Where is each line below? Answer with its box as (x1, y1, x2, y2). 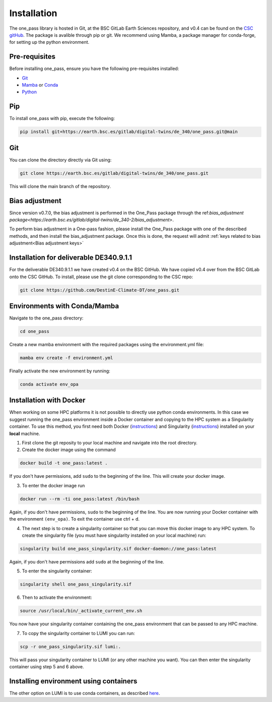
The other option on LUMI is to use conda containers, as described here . (9, 690, 160, 696)
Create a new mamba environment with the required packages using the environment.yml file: (9, 341, 204, 347)
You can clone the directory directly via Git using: (9, 157, 112, 163)
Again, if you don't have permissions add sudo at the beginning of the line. (9, 558, 165, 564)
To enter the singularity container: (22, 568, 93, 574)
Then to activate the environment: (22, 595, 92, 601)
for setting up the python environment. (9, 39, 90, 45)
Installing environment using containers (9, 677, 138, 685)
